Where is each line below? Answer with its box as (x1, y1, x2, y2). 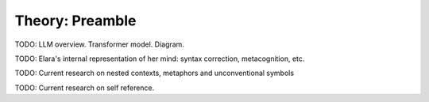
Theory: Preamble (14, 12, 137, 29)
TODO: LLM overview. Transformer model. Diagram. (14, 40, 184, 49)
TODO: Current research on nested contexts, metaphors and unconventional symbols (14, 68, 294, 78)
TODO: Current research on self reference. (14, 83, 155, 93)
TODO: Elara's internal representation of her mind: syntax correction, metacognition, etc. (14, 54, 305, 63)
